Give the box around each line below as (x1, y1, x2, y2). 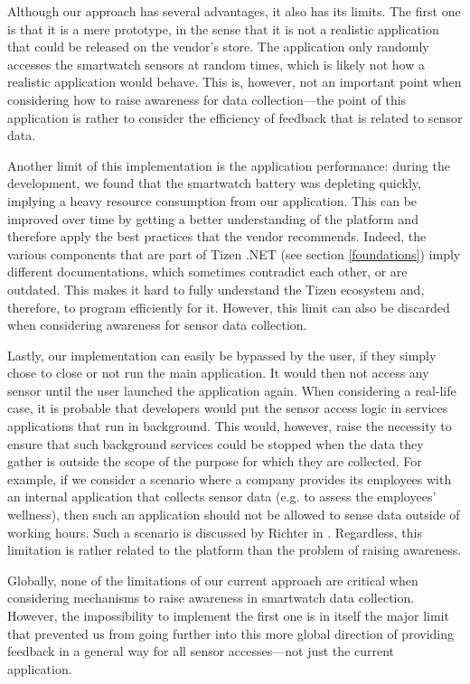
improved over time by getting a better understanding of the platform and (7, 209, 418, 228)
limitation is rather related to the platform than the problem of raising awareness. (7, 540, 462, 559)
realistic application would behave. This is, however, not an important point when (7, 72, 462, 91)
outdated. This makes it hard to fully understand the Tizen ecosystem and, (7, 279, 425, 298)
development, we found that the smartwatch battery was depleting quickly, (7, 173, 421, 192)
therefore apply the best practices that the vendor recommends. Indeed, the (7, 227, 427, 246)
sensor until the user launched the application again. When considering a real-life (7, 380, 456, 399)
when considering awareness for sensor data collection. (7, 315, 307, 334)
